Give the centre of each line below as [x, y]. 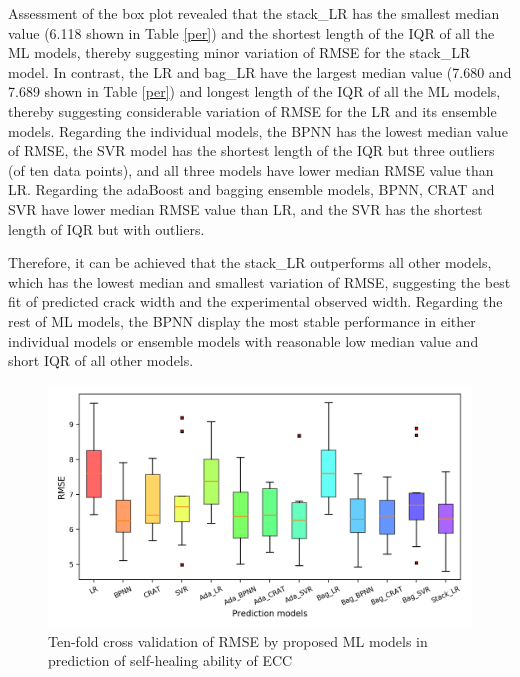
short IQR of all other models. [101, 360]
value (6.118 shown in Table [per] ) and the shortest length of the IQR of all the [251, 32]
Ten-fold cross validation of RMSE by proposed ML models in [238, 640]
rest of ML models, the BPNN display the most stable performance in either [242, 320]
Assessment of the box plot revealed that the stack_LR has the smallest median [254, 13]
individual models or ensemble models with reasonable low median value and [243, 340]
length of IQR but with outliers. [106, 228]
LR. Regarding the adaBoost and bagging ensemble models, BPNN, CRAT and [251, 189]
